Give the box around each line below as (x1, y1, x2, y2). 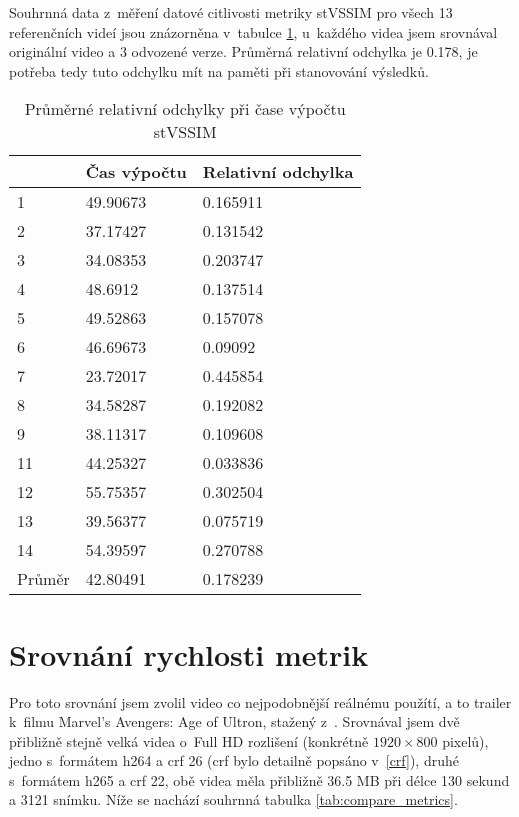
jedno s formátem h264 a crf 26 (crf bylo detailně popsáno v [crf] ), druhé (9, 750, 459, 771)
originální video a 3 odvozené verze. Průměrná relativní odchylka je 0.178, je (9, 41, 478, 62)
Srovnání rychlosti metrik (9, 633, 369, 674)
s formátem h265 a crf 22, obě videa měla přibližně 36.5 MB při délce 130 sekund (9, 769, 510, 790)
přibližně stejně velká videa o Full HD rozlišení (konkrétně (9, 730, 369, 751)
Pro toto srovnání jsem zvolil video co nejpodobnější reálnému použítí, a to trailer (9, 691, 512, 712)
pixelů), (442, 730, 489, 751)
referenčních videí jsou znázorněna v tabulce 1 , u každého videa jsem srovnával (9, 21, 498, 42)
